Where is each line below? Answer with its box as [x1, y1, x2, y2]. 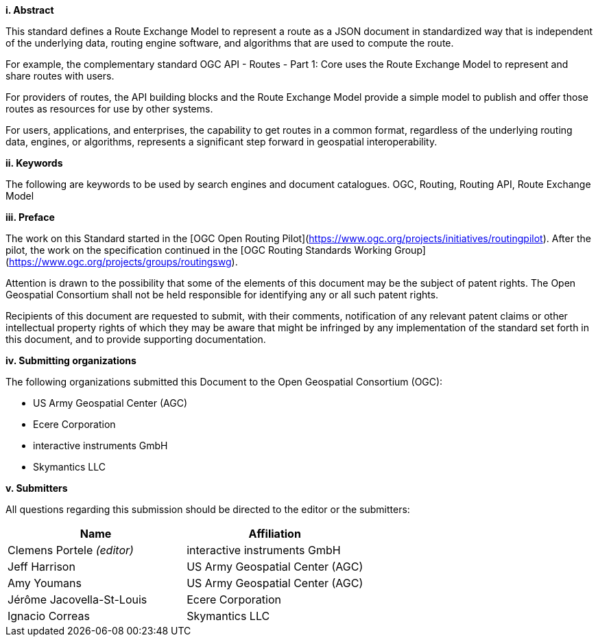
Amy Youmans [8, 576, 82, 590]
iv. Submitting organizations [5, 355, 136, 366]
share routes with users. [5, 70, 115, 82]
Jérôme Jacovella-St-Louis [8, 593, 147, 606]
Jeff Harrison [8, 560, 75, 573]
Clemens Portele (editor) [8, 543, 134, 557]
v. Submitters [5, 482, 68, 494]
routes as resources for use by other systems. [5, 103, 213, 115]
